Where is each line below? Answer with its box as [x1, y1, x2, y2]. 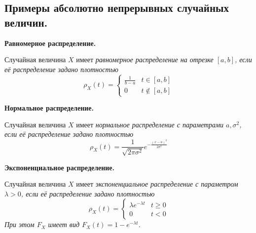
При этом [4, 219, 35, 230]
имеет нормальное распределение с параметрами [76, 119, 223, 129]
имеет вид [48, 219, 80, 230]
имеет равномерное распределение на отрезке [76, 54, 214, 65]
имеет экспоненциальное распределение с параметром [76, 179, 238, 189]
